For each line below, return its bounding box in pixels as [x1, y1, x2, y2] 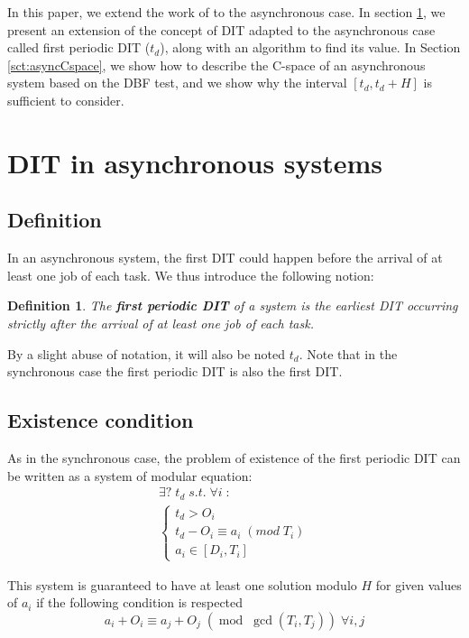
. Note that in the [299, 344, 398, 363]
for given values [375, 575, 462, 594]
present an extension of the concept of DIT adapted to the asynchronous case [7, 20, 436, 39]
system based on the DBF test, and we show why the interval [7, 73, 347, 92]
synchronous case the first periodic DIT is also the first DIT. [7, 362, 343, 381]
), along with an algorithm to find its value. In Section [160, 38, 461, 57]
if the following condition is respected [36, 593, 244, 612]
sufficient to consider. [7, 90, 124, 109]
